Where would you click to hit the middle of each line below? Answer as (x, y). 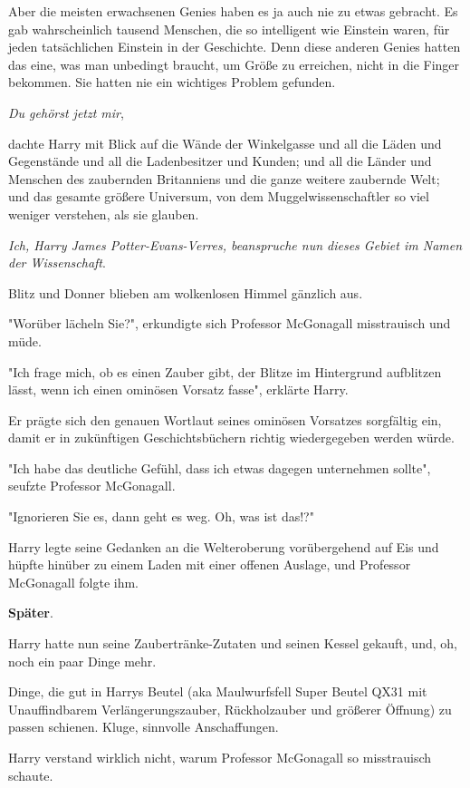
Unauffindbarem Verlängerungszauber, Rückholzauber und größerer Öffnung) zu (230, 709)
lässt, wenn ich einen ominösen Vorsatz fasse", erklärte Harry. (178, 389)
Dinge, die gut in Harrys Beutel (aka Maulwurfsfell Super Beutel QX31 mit (218, 691)
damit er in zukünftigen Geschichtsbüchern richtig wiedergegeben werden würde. (231, 438)
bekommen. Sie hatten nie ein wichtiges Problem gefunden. (172, 82)
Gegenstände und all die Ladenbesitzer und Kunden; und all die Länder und (220, 161)
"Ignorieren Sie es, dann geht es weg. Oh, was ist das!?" (161, 516)
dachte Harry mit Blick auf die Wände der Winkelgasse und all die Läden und (225, 143)
